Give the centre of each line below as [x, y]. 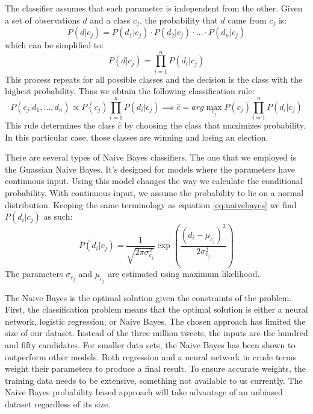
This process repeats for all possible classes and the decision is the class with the [154, 79]
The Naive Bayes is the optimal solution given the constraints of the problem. [148, 297]
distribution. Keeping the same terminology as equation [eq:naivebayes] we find [151, 204]
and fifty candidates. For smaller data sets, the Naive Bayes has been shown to [150, 344]
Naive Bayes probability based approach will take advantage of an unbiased [144, 392]
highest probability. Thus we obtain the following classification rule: [130, 91]
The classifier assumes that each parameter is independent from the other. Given [154, 8]
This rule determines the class [60, 125]
